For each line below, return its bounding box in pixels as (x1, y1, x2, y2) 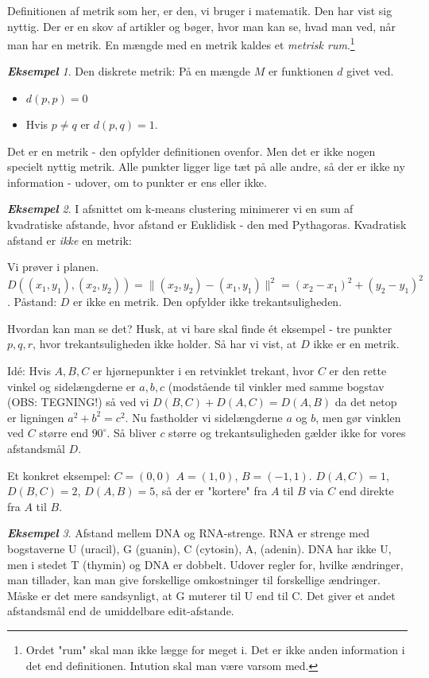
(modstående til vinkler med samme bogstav (168, 378, 385, 394)
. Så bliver (106, 424, 157, 441)
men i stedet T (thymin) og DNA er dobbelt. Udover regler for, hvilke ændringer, (7, 556, 404, 572)
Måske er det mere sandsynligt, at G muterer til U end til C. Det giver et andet (7, 587, 396, 603)
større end (39, 424, 88, 441)
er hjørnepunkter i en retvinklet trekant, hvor (92, 362, 315, 379)
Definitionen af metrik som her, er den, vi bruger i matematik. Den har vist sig (7, 2, 392, 18)
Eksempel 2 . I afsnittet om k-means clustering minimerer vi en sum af (7, 200, 354, 217)
